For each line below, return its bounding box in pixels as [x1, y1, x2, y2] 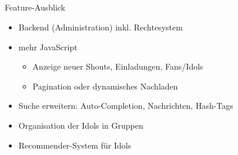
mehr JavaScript [18, 40, 78, 53]
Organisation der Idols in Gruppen [18, 119, 143, 131]
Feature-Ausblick [5, 1, 65, 13]
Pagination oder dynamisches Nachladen [32, 80, 178, 92]
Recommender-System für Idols [18, 139, 132, 151]
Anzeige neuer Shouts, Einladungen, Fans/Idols [32, 60, 203, 73]
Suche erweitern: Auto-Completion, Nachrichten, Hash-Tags [18, 99, 233, 112]
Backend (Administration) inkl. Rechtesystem [18, 20, 183, 33]
